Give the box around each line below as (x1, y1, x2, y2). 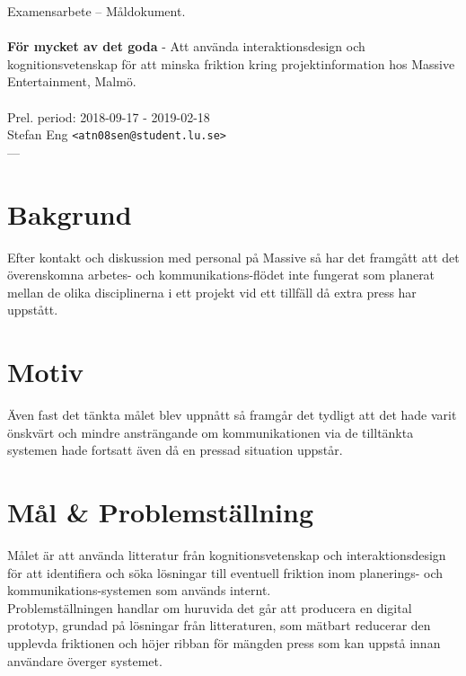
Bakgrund (7, 195, 132, 232)
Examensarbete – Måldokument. (7, 2, 186, 20)
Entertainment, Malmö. (7, 72, 136, 91)
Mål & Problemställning (7, 494, 313, 529)
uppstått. (7, 300, 58, 319)
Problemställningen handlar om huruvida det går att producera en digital (7, 598, 412, 617)
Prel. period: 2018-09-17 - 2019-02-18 (7, 107, 210, 126)
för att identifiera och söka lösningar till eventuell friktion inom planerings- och (7, 563, 444, 582)
